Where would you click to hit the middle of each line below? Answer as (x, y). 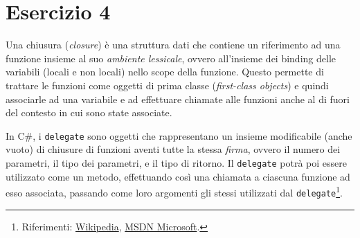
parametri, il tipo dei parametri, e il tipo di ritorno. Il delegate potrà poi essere (176, 162)
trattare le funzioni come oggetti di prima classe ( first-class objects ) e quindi (167, 85)
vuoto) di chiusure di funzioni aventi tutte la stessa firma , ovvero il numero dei (173, 149)
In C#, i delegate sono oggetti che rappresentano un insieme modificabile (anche (179, 135)
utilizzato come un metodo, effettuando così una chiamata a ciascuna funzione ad (178, 176)
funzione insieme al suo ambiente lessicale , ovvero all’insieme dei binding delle (171, 58)
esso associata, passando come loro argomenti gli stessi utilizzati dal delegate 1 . (174, 191)
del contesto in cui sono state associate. (89, 112)
